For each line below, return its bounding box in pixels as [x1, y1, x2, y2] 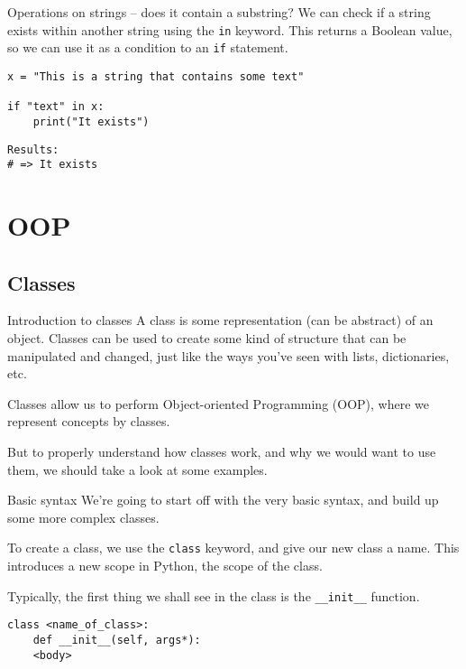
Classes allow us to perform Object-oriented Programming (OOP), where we [7, 394, 429, 413]
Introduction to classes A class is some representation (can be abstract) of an [7, 311, 434, 330]
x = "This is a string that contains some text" [7, 70, 305, 83]
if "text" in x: [7, 100, 105, 114]
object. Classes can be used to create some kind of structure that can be [7, 329, 407, 348]
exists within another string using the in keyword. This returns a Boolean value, [7, 20, 452, 39]
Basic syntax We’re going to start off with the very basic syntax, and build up [7, 490, 439, 509]
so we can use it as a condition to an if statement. [7, 38, 288, 57]
